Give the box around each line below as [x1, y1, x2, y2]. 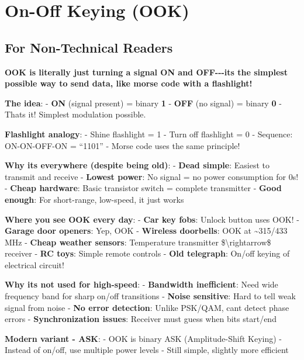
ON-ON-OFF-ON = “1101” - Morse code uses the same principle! [5, 139, 240, 151]
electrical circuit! [5, 258, 64, 271]
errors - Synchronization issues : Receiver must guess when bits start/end [5, 313, 277, 325]
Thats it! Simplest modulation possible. [5, 108, 146, 120]
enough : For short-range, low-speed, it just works [5, 193, 184, 205]
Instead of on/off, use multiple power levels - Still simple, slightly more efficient [5, 344, 289, 356]
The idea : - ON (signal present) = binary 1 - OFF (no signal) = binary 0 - [5, 96, 282, 109]
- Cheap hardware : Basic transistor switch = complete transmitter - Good [5, 182, 282, 194]
